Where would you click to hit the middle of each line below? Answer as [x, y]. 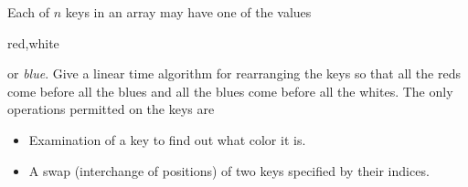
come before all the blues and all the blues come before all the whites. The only [230, 91]
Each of [29, 12]
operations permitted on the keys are [111, 109]
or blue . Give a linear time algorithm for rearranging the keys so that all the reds [234, 73]
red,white [33, 42]
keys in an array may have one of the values [188, 12]
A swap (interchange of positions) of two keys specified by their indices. [229, 170]
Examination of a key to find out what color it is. [167, 139]
